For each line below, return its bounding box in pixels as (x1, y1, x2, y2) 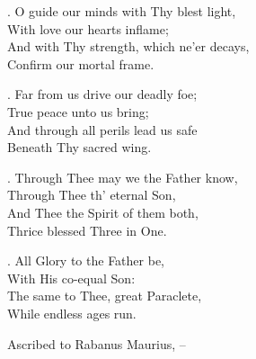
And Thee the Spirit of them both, (7, 202, 199, 221)
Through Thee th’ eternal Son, (7, 185, 176, 204)
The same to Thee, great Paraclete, (7, 286, 202, 305)
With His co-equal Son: (7, 268, 136, 287)
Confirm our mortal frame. (7, 54, 154, 73)
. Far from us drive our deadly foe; (7, 85, 198, 103)
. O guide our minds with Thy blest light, (7, 2, 236, 20)
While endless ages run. (7, 303, 137, 322)
